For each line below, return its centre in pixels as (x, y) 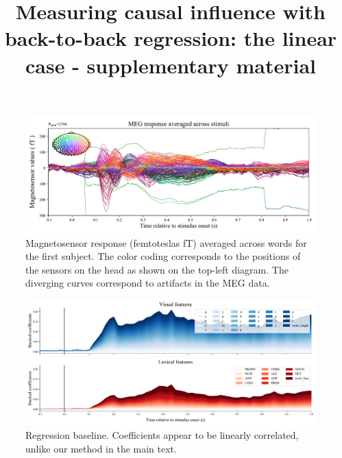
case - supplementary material (171, 65)
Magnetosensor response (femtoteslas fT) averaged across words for (166, 242)
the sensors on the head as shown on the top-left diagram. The (157, 269)
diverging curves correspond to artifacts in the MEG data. (148, 283)
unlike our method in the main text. (101, 448)
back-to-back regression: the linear (171, 38)
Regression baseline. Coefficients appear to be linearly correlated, (162, 435)
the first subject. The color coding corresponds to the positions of (163, 256)
